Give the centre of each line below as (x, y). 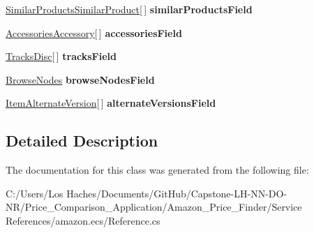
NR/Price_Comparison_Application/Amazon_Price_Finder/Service (154, 207)
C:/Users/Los (35, 193)
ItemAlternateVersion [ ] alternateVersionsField (111, 103)
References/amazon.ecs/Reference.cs (83, 220)
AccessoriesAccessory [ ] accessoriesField (94, 32)
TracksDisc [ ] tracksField (61, 56)
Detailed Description (82, 141)
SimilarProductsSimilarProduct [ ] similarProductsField (129, 9)
